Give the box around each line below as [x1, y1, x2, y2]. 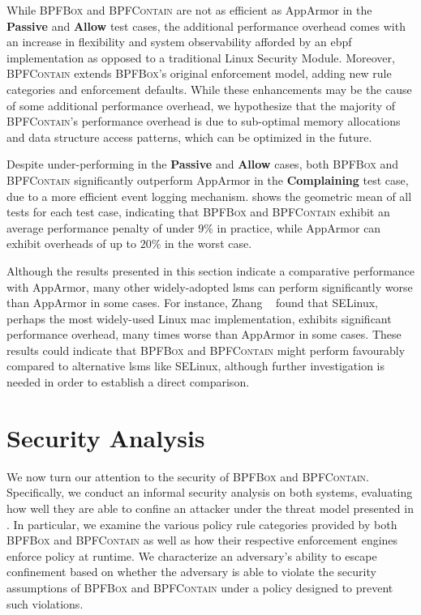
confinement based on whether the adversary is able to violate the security [6, 563, 376, 580]
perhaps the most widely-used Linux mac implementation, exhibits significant [6, 310, 392, 327]
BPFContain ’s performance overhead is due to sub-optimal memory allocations [6, 113, 401, 130]
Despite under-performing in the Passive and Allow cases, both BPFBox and [6, 156, 398, 173]
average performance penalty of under [6, 219, 195, 236]
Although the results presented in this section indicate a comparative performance [6, 262, 415, 279]
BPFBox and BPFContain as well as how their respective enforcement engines [6, 532, 398, 549]
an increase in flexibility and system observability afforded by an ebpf [6, 33, 352, 50]
